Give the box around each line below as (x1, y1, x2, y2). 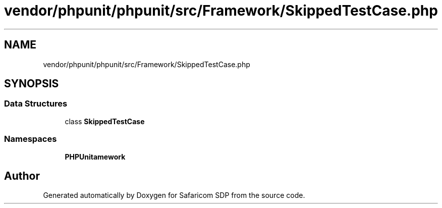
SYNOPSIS (4, 77, 59, 90)
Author (4, 169, 40, 182)
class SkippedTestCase (65, 117, 145, 126)
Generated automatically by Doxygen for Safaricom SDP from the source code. (43, 191, 305, 200)
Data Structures (4, 98, 68, 109)
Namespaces (4, 134, 57, 144)
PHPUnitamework (65, 152, 126, 161)
